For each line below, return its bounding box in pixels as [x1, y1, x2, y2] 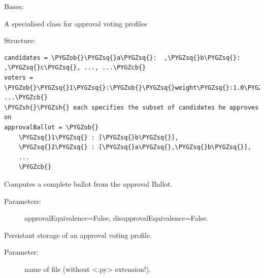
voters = [4, 74, 34, 81]
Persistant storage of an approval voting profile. [4, 229, 152, 240]
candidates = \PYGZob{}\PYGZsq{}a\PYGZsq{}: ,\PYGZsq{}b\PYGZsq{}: [4, 54, 241, 61]
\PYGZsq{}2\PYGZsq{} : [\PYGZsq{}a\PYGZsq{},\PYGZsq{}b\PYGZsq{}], [18, 144, 251, 151]
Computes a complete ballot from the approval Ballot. [4, 178, 173, 189]
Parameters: [4, 195, 42, 206]
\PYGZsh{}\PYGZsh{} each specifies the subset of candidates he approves [4, 103, 259, 111]
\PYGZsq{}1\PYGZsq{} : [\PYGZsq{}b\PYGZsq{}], [18, 133, 179, 141]
